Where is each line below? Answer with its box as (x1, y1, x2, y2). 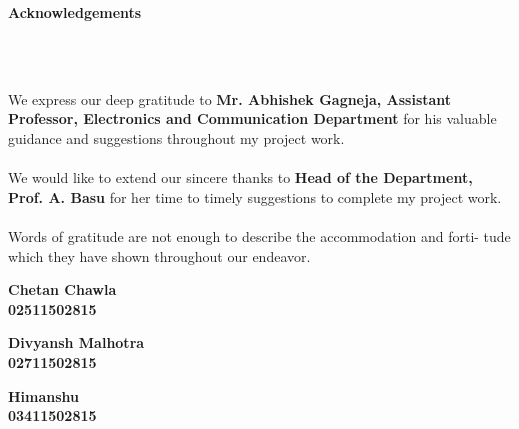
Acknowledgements (8, 2, 142, 22)
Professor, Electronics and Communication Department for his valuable (8, 108, 497, 129)
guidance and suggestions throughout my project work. (8, 127, 345, 148)
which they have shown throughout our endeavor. (8, 245, 311, 266)
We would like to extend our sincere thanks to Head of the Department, (8, 167, 473, 188)
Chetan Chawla (8, 279, 117, 300)
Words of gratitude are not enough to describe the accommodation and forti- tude (8, 225, 511, 246)
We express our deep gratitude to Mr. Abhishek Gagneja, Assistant (8, 88, 452, 109)
